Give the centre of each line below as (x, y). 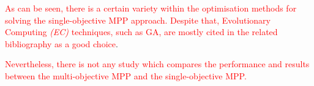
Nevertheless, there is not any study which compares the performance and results (157, 64)
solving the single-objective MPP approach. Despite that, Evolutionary (138, 20)
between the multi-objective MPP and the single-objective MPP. (126, 75)
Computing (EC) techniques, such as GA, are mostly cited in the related (141, 32)
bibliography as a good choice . (62, 43)
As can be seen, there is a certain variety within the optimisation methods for (151, 8)
